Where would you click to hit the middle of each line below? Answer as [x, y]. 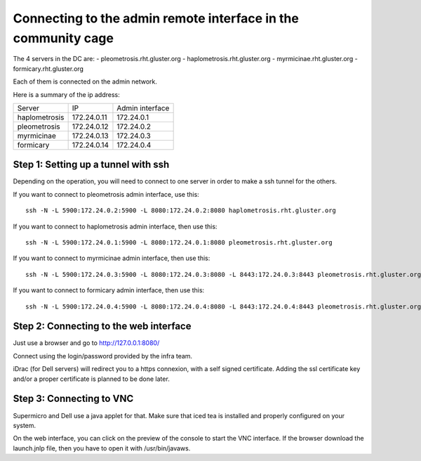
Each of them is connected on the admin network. [85, 82]
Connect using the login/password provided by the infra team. [103, 356]
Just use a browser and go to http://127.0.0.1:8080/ [86, 343]
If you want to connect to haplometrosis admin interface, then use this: [115, 226]
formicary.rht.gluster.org [48, 69]
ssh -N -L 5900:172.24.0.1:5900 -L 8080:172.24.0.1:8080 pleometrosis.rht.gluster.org [179, 242]
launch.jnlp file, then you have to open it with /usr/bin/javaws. [102, 448]
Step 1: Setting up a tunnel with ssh [91, 165]
